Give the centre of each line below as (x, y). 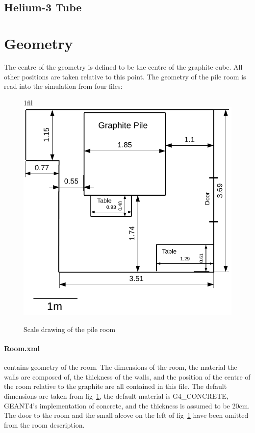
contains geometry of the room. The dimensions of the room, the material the (121, 367)
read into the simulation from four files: (63, 86)
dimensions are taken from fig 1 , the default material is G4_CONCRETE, (116, 396)
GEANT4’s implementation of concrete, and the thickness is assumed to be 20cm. (127, 405)
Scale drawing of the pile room (70, 329)
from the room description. (44, 424)
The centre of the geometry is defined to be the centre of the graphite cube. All (123, 66)
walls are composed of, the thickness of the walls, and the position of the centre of (127, 376)
